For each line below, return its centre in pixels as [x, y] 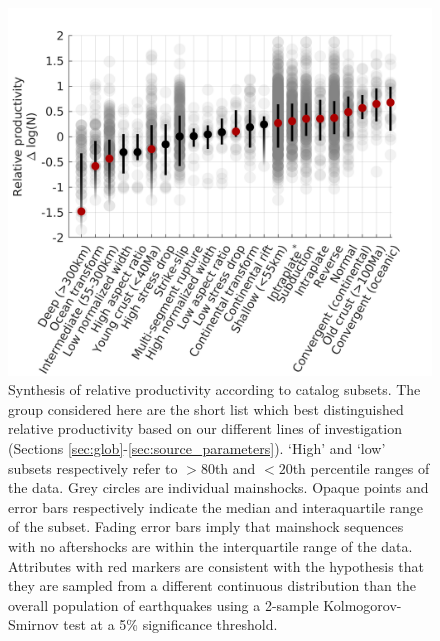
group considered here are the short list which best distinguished [206, 408]
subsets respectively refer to [93, 467]
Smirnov [33, 624]
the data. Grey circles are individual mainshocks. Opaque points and [218, 487]
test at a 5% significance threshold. [170, 624]
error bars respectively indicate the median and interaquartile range [216, 506]
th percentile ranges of [361, 467]
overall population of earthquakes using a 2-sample [163, 604]
